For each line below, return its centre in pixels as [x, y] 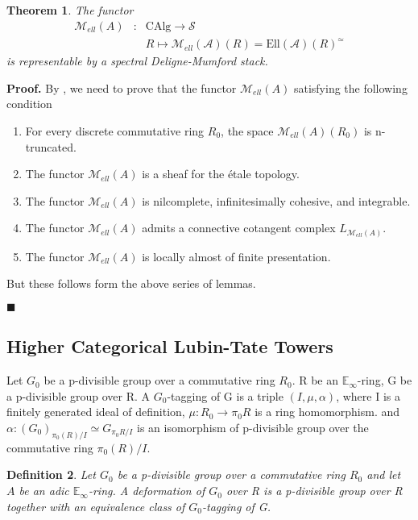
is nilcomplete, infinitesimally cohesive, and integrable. [276, 200]
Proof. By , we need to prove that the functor [122, 87]
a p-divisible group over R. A [79, 395]
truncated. [51, 146]
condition [29, 104]
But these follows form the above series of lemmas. [131, 283]
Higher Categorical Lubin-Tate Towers [170, 346]
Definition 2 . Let [51, 474]
